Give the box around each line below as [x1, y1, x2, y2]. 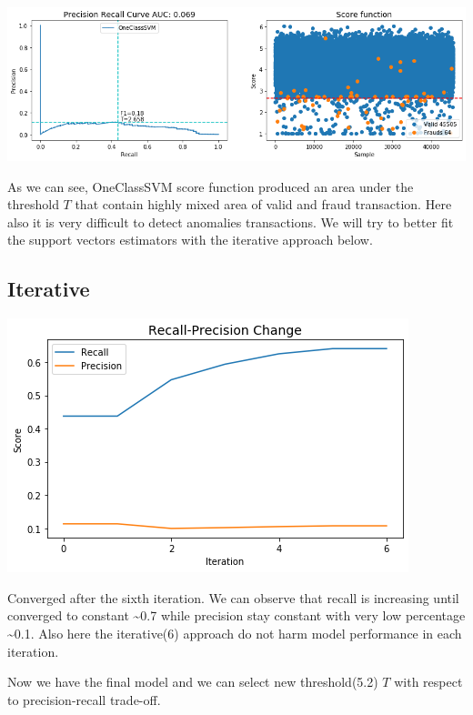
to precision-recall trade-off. [7, 690, 161, 709]
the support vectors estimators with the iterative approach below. [7, 230, 373, 249]
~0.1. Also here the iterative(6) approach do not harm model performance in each [7, 623, 462, 642]
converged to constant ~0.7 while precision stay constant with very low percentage [7, 606, 466, 625]
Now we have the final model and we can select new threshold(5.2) [7, 672, 378, 691]
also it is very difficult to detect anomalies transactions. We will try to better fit [7, 212, 454, 231]
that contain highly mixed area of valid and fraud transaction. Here [75, 195, 452, 214]
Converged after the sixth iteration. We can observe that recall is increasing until [7, 588, 459, 607]
